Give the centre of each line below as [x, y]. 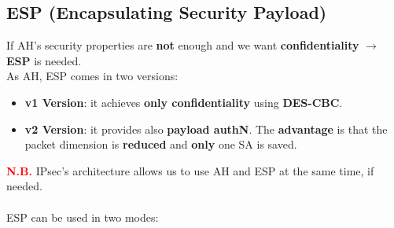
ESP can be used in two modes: [83, 217]
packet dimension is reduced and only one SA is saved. [161, 144]
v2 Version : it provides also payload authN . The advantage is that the [206, 129]
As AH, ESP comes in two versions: [92, 76]
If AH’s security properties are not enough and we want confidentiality [183, 45]
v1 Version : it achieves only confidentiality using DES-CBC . [184, 102]
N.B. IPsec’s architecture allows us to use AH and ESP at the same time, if [190, 170]
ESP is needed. [44, 60]
